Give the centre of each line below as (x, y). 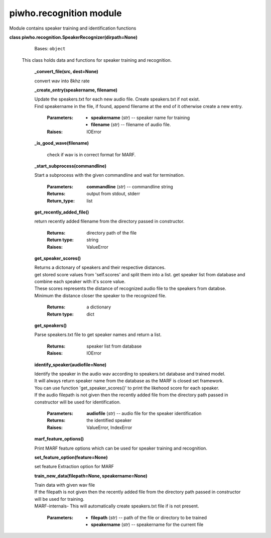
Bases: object (50, 49)
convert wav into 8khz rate (62, 81)
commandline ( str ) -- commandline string (130, 186)
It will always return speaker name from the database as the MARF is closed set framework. (129, 381)
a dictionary (99, 307)
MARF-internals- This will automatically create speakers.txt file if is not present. (117, 506)
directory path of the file (112, 233)
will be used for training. (59, 499)
